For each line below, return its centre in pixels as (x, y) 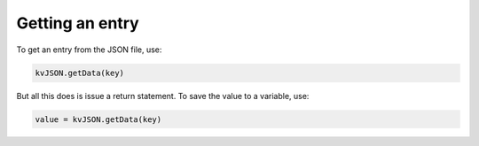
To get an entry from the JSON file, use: (89, 50)
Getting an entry (78, 23)
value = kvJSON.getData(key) (98, 119)
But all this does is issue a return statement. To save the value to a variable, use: (163, 96)
